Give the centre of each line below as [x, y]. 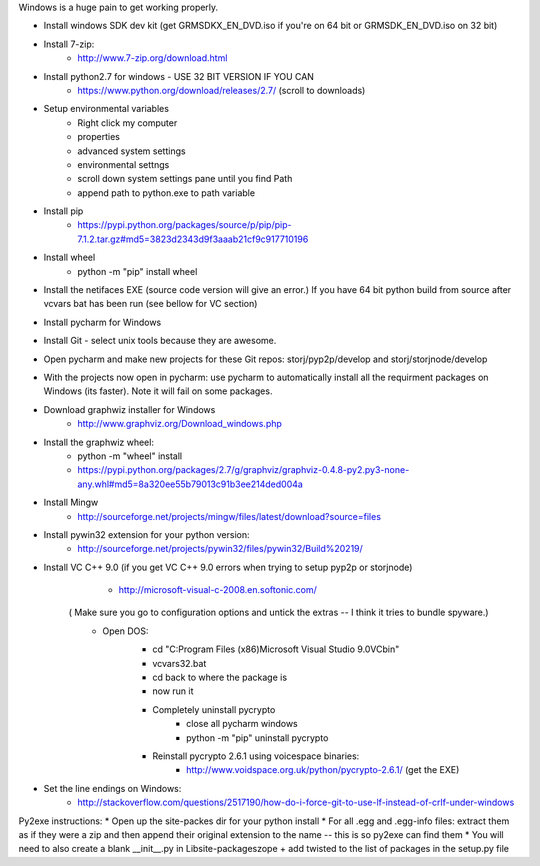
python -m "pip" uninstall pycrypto [257, 737]
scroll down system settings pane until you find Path [185, 179]
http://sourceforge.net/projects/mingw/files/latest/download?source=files [229, 516]
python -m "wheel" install [130, 456]
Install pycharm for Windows [102, 322]
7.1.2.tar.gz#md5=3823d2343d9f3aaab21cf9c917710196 [193, 239]
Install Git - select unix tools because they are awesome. [160, 341]
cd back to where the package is [220, 677]
